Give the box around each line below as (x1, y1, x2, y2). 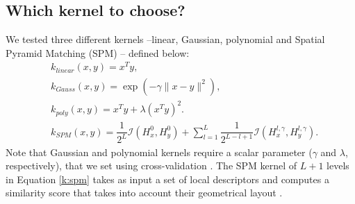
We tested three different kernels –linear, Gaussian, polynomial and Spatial (6, 32, 325, 46)
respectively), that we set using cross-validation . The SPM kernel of (6, 158, 297, 173)
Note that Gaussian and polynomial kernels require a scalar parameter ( (6, 144, 313, 159)
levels (327, 158, 349, 173)
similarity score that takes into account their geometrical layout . (6, 185, 283, 200)
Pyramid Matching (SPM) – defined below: (6, 45, 190, 60)
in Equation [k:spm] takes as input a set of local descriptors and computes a (6, 171, 329, 186)
